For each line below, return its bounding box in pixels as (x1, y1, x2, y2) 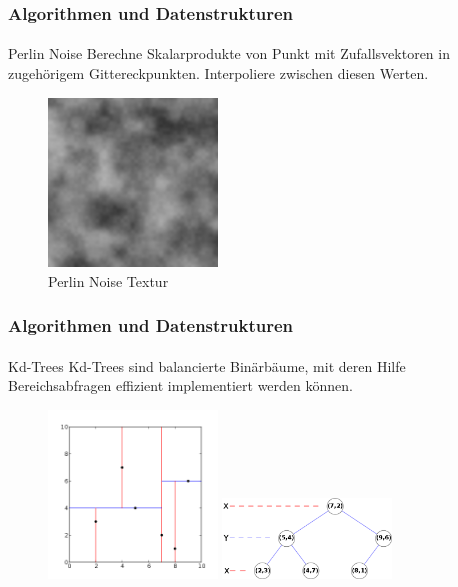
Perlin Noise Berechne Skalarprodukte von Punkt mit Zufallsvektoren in (8, 43, 450, 64)
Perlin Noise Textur (48, 270, 169, 291)
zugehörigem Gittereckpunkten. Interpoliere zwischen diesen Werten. (8, 63, 429, 84)
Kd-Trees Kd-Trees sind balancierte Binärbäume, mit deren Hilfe (8, 355, 406, 376)
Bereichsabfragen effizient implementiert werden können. (8, 375, 353, 396)
